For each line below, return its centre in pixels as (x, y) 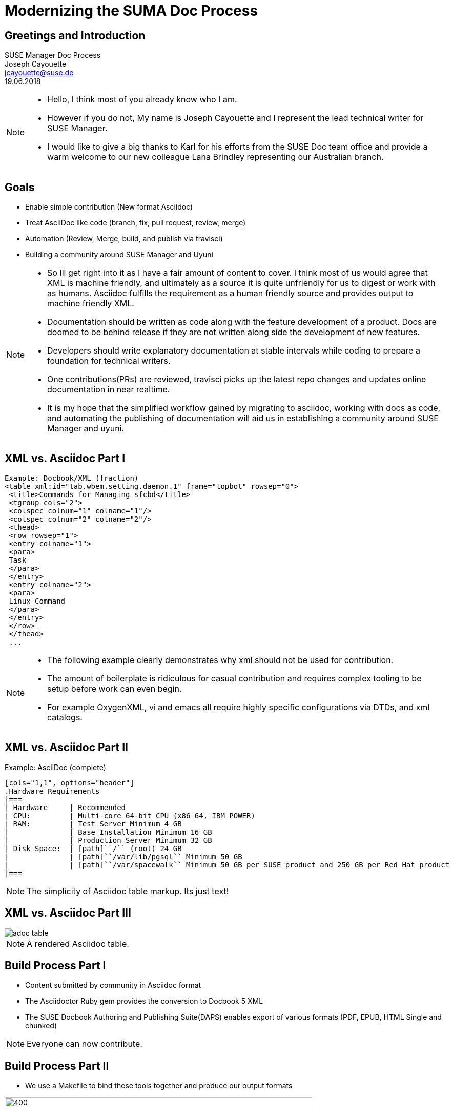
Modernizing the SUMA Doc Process (131, 11)
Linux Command (37, 601)
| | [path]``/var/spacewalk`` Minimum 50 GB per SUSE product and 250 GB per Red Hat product (227, 865)
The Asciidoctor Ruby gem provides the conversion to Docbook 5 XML (144, 1001)
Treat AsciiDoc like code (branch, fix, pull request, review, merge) (136, 223)
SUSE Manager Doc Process (53, 55)
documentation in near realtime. (109, 390)
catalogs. (65, 717)
